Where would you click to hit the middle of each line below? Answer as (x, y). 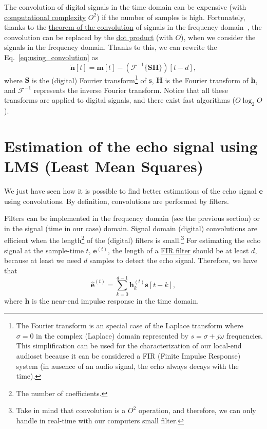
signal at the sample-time (44, 250)
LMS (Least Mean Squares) (104, 166)
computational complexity (45, 17)
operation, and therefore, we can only (197, 410)
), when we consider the (218, 37)
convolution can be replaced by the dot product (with (89, 37)
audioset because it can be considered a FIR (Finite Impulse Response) (128, 356)
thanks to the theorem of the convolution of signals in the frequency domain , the (133, 27)
